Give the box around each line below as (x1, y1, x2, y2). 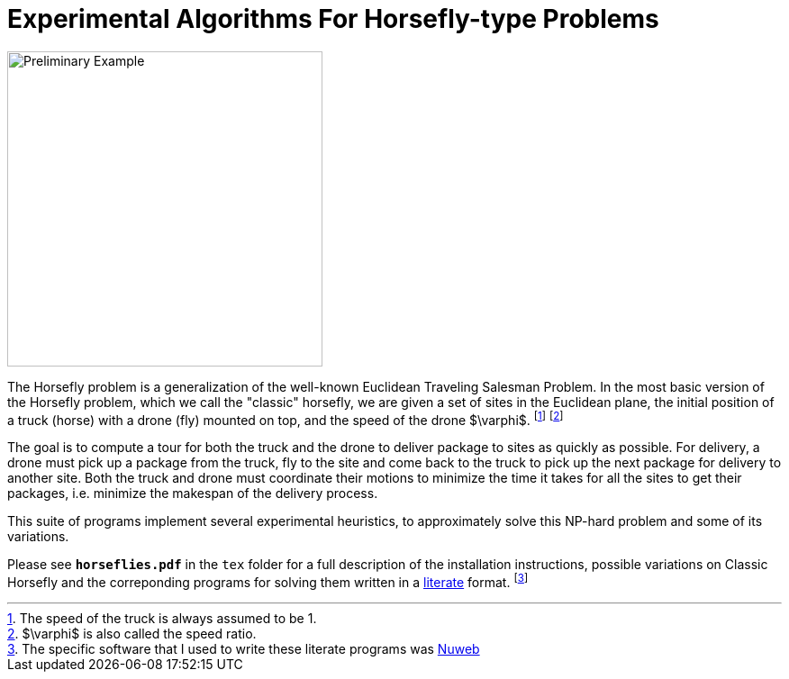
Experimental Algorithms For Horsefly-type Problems (7, 4, 659, 34)
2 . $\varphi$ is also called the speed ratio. (7, 626, 257, 642)
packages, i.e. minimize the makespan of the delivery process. (7, 485, 378, 502)
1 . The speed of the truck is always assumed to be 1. (7, 611, 317, 627)
